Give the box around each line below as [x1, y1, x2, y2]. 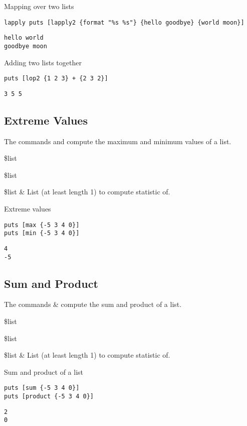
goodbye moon [4, 42, 47, 50]
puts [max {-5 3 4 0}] [4, 221, 80, 229]
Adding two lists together [4, 57, 82, 67]
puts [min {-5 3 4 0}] [4, 230, 80, 237]
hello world [4, 34, 44, 42]
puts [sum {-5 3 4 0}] [4, 384, 80, 392]
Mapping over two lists [4, 1, 74, 11]
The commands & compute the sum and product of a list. [4, 299, 182, 309]
